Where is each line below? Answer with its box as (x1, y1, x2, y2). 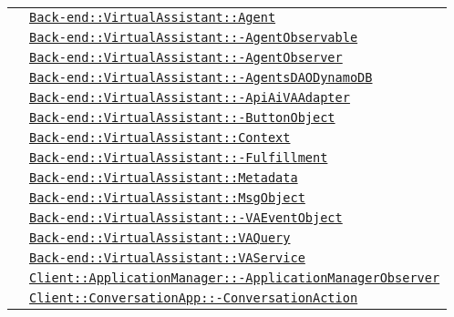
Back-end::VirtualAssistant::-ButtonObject (29, 110, 335, 125)
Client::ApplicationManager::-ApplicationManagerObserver (29, 271, 440, 285)
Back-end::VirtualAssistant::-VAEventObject (29, 210, 343, 225)
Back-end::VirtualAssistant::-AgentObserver (29, 50, 343, 65)
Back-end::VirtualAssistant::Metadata (29, 170, 298, 185)
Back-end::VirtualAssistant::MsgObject (29, 190, 305, 205)
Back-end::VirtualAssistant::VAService (29, 251, 305, 265)
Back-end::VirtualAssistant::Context (29, 130, 291, 145)
